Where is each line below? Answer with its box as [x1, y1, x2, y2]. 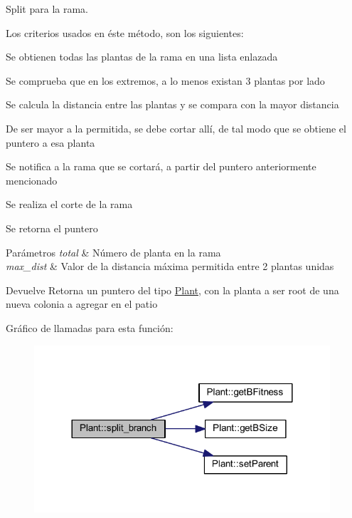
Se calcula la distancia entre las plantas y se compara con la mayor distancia [6, 97, 339, 112]
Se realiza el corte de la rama [6, 197, 133, 212]
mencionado [6, 172, 58, 187]
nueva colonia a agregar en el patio [6, 296, 158, 311]
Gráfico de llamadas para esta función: [6, 320, 174, 335]
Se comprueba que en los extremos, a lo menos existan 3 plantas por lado [6, 73, 325, 88]
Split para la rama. [6, 1, 88, 16]
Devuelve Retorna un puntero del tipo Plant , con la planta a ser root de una [6, 282, 339, 297]
